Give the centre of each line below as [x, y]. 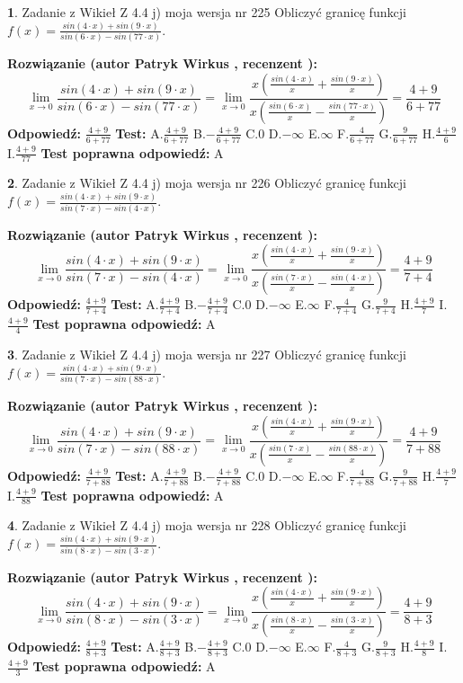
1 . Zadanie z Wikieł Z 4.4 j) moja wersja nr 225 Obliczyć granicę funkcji [207, 12]
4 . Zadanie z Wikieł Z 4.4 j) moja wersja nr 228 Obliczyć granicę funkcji [207, 525]
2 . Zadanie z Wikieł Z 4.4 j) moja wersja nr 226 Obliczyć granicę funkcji [207, 183]
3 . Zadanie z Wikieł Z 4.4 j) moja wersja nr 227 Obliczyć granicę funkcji [207, 354]
